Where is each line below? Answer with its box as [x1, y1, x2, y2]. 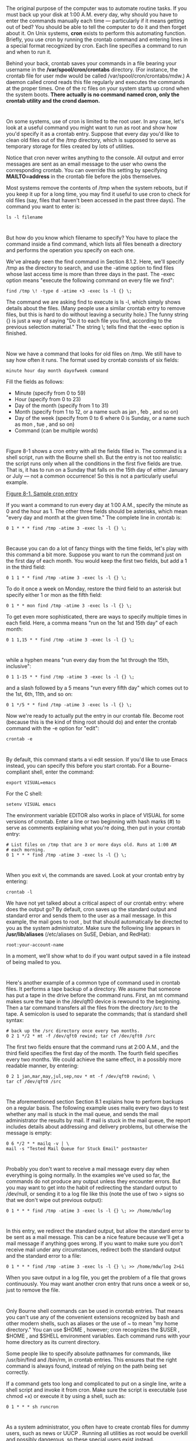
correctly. [6, 1368, 29, 1376]
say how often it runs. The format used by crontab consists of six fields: [6, 356, 180, 363]
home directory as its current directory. [6, 1338, 101, 1345]
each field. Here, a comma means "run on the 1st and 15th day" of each [6, 619, 178, 627]
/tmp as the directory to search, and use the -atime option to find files [6, 264, 174, 271]
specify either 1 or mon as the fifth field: [6, 592, 102, 599]
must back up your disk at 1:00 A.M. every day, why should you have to [6, 11, 178, 18]
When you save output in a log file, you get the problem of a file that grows [6, 1274, 186, 1281]
